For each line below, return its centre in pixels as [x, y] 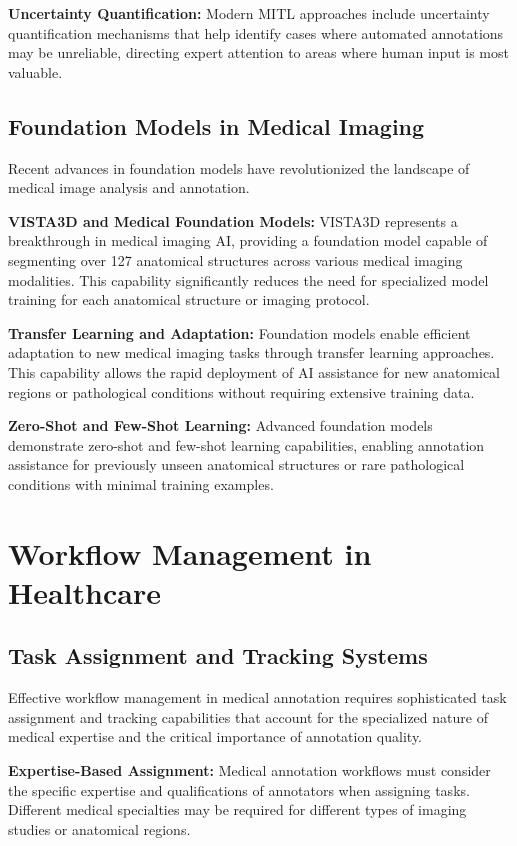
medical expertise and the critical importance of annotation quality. [215, 736]
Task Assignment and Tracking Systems [218, 655]
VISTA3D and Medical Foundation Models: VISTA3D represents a [233, 220]
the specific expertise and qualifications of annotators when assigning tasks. [239, 789]
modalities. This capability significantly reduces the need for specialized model [248, 279]
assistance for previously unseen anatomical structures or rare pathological [236, 464]
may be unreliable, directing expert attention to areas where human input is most [258, 52]
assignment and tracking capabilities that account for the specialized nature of [248, 716]
